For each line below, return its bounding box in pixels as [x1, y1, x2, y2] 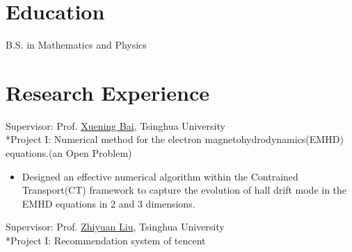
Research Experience [6, 78, 209, 106]
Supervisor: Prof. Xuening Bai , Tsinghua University [6, 118, 225, 133]
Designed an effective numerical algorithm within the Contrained [22, 169, 298, 183]
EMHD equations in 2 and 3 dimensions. [22, 196, 195, 210]
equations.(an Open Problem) [6, 146, 132, 160]
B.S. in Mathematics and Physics [6, 37, 147, 52]
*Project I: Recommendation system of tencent [6, 233, 206, 247]
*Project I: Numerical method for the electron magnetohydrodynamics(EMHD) [6, 132, 344, 146]
